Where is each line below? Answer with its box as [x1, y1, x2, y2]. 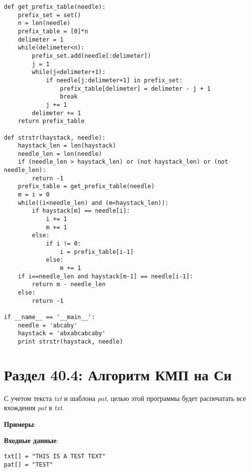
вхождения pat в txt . [4, 402, 64, 413]
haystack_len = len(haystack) [18, 142, 116, 149]
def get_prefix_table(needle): [4, 3, 106, 10]
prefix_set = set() [18, 11, 81, 19]
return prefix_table [18, 118, 85, 125]
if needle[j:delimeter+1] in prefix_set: [45, 76, 183, 84]
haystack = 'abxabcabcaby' [18, 330, 106, 337]
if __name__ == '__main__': [4, 313, 95, 321]
